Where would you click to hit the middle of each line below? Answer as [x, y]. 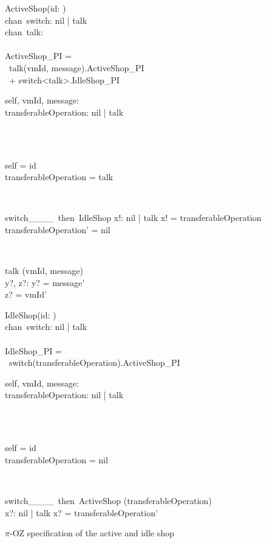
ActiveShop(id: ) [36, 8]
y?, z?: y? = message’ [45, 282]
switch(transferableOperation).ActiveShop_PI [94, 363]
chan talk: [24, 32]
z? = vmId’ [26, 294]
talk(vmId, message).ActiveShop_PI [77, 67]
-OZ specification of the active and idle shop [92, 533]
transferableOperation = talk [59, 177]
